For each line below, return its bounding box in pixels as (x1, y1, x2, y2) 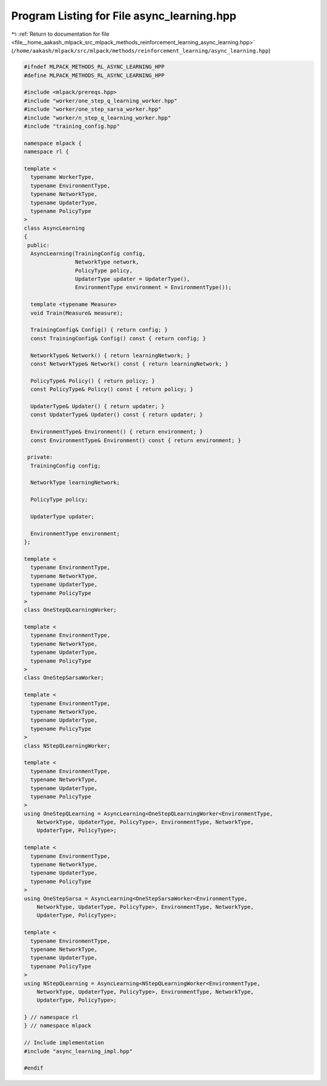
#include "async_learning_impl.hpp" (24, 1048, 133, 1054)
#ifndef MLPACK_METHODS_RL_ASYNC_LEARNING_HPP (24, 64, 165, 70)
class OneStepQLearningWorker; (24, 606, 117, 614)
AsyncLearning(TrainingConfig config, (30, 250, 145, 257)
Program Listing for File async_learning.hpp (11, 9, 237, 22)
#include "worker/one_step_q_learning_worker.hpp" (24, 97, 178, 104)
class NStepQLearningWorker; (24, 742, 111, 749)
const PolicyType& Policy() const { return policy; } (30, 386, 194, 393)
